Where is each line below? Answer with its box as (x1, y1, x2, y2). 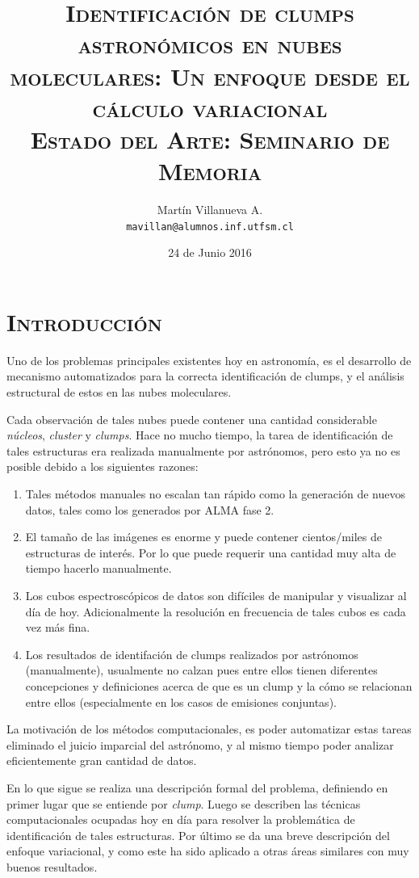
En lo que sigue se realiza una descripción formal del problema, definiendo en (6, 779, 388, 796)
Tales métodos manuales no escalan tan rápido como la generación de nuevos (25, 485, 405, 502)
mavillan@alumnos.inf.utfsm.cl (126, 221, 294, 233)
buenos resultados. (6, 858, 98, 875)
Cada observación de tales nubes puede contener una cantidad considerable (6, 410, 377, 427)
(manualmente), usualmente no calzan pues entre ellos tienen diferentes (25, 662, 378, 678)
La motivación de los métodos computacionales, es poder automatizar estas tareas (6, 720, 412, 737)
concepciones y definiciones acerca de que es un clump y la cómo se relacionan (25, 677, 413, 694)
